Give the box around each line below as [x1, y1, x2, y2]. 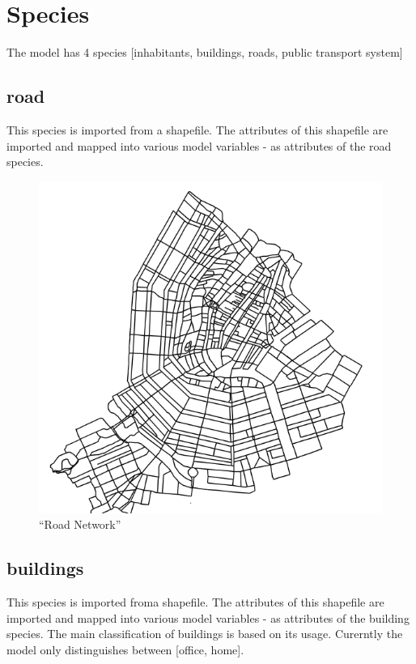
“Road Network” [39, 516, 121, 533]
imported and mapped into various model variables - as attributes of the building [6, 609, 410, 626]
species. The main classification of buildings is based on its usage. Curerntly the [6, 625, 403, 642]
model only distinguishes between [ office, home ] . [6, 641, 244, 658]
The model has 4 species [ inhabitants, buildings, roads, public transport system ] [6, 44, 403, 61]
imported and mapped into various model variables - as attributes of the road [6, 137, 392, 154]
